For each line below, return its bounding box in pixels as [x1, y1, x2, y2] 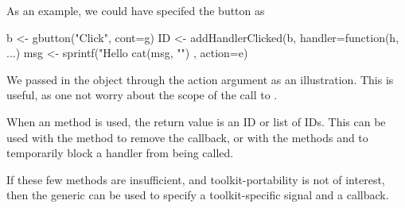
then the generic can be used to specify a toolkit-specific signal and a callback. [6, 187, 389, 203]
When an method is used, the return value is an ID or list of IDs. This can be [6, 113, 386, 129]
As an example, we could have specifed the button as [6, 2, 265, 18]
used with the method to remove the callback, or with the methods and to [6, 129, 368, 145]
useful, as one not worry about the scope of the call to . [6, 87, 278, 103]
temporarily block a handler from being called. [6, 144, 234, 161]
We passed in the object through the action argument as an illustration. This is [6, 71, 394, 87]
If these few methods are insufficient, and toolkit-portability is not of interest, [6, 171, 385, 187]
